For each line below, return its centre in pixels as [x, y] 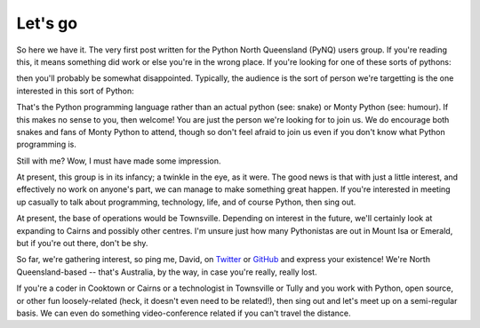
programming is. [47, 144]
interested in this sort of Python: [76, 91]
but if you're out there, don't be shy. [82, 244]
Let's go [47, 23]
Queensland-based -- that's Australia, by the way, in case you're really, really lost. [167, 272]
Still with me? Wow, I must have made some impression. [119, 161]
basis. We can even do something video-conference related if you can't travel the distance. [184, 313]
